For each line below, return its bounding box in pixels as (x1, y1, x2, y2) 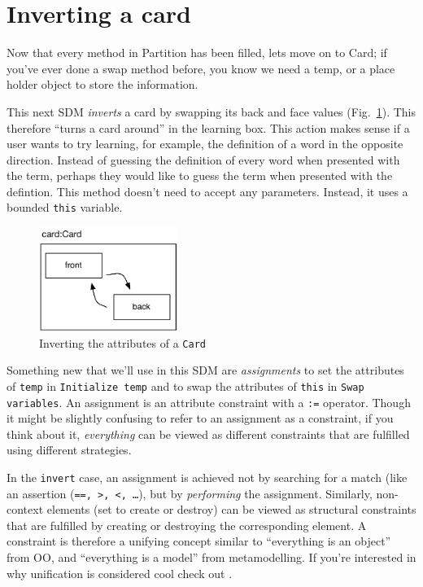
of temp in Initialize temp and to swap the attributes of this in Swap (7, 377, 364, 394)
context (7, 501, 44, 518)
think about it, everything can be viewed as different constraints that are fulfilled (7, 425, 410, 442)
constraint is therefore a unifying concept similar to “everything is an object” (7, 532, 391, 550)
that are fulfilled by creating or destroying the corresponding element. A (7, 516, 367, 533)
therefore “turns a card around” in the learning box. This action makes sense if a (7, 119, 410, 136)
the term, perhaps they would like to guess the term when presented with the (7, 167, 393, 184)
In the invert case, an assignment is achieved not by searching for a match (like (7, 468, 408, 485)
